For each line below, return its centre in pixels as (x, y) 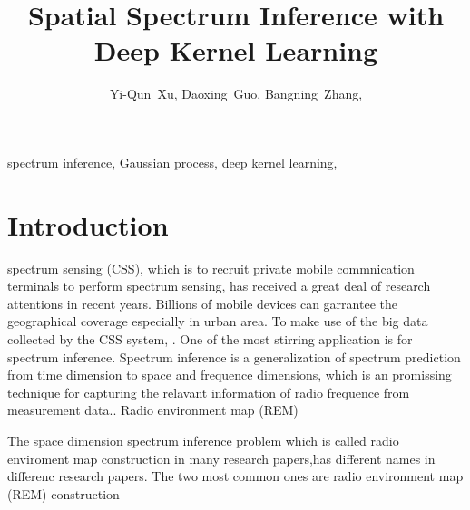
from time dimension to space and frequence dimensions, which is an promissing (230, 375)
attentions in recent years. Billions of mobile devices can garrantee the (202, 303)
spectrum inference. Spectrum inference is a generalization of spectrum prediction (234, 356)
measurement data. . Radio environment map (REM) (153, 410)
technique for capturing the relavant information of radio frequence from (209, 392)
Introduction (88, 224)
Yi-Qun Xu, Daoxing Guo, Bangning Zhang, (236, 94)
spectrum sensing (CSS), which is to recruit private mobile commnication (211, 268)
